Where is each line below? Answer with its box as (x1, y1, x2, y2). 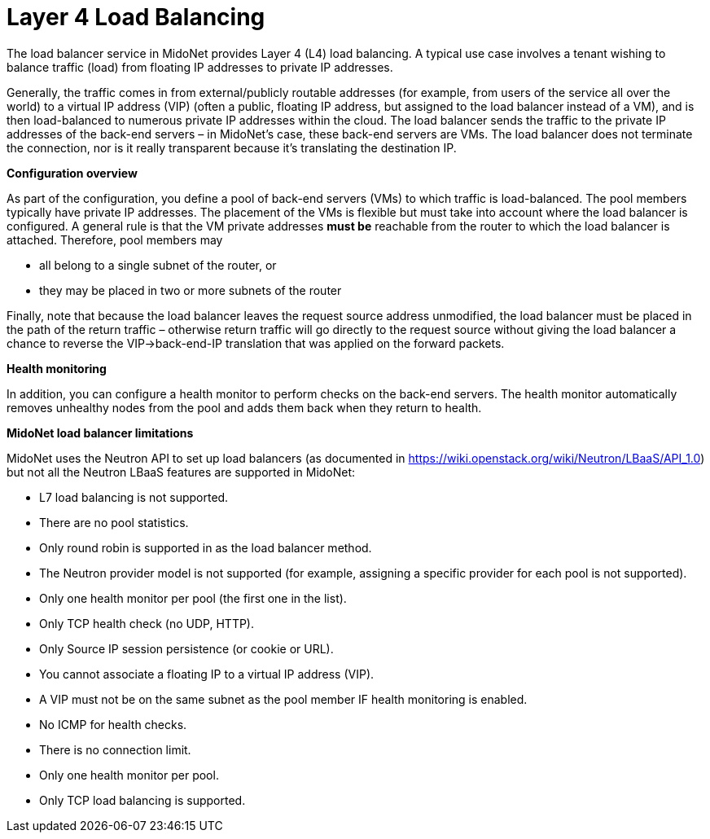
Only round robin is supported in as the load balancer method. (39, 540, 372, 555)
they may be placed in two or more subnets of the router (39, 283, 342, 297)
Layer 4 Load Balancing (7, 3, 265, 31)
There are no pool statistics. (39, 515, 189, 529)
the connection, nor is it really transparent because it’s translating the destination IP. (7, 140, 457, 155)
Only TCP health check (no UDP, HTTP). (39, 616, 255, 630)
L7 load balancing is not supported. (39, 490, 229, 504)
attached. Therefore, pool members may (7, 232, 223, 247)
